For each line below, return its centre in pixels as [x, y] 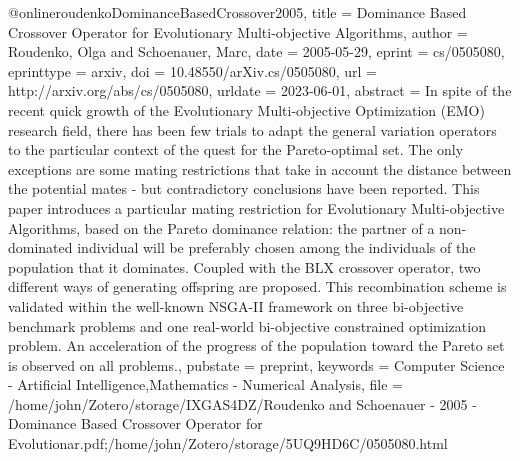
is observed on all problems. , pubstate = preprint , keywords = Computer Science [256, 364]
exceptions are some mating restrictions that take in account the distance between [260, 168]
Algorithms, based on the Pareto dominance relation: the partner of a [221, 227]
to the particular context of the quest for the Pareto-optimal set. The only [236, 149]
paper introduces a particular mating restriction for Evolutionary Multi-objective [256, 207]
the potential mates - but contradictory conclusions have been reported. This [244, 188]
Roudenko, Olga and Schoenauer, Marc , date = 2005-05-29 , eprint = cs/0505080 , [256, 51]
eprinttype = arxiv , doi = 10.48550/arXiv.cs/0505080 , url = [192, 70]
